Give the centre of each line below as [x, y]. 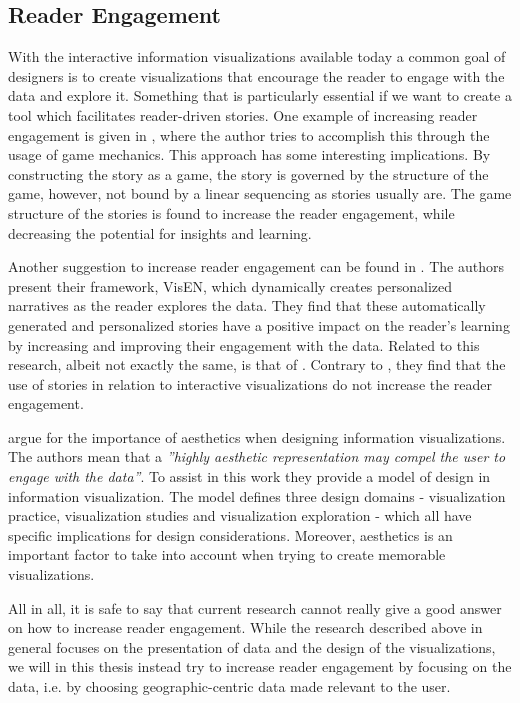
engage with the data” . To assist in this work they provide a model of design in [249, 476]
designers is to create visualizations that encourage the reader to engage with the [256, 75]
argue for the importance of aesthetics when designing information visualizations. [257, 436]
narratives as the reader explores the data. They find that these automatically [247, 305]
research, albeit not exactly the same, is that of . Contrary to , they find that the [257, 364]
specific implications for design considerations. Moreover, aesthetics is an [230, 534]
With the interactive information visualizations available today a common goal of [257, 56]
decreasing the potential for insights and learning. [160, 232]
